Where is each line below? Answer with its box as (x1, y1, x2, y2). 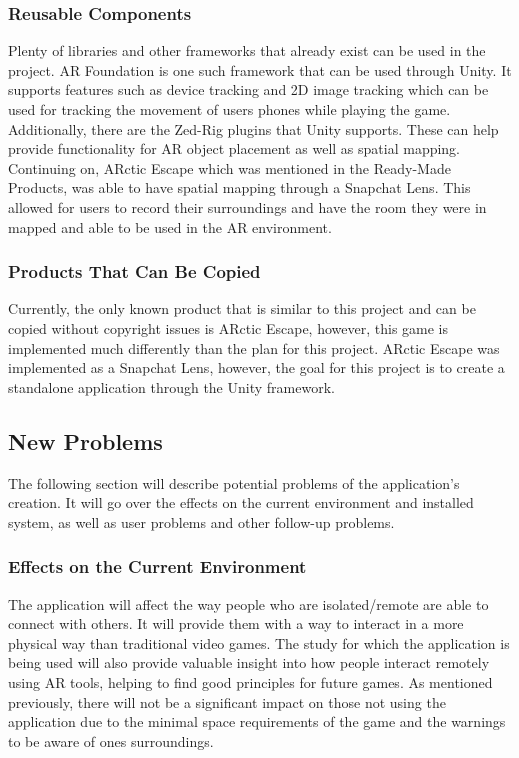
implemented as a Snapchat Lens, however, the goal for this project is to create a (8, 357, 505, 378)
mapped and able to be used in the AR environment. (8, 216, 332, 237)
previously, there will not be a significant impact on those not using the (8, 691, 446, 712)
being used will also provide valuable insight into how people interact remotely (8, 652, 490, 673)
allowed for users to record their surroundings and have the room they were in (8, 196, 487, 217)
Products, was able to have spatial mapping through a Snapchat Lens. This (8, 177, 471, 198)
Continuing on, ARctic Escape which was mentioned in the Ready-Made (8, 157, 451, 178)
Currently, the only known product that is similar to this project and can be (8, 298, 476, 319)
